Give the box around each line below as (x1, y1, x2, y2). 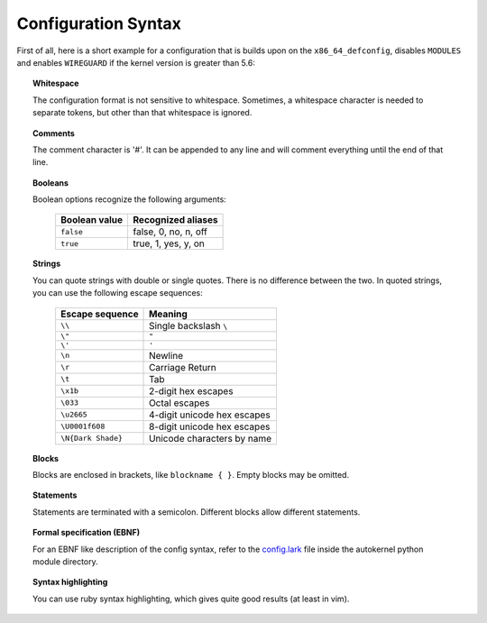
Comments (32, 127, 76, 139)
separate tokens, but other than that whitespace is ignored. (32, 107, 253, 118)
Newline (149, 349, 184, 362)
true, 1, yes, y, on (133, 237, 205, 250)
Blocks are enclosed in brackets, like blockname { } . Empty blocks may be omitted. (32, 470, 350, 481)
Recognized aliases (133, 214, 218, 226)
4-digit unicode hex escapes (149, 408, 271, 421)
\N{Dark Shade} (60, 434, 124, 444)
